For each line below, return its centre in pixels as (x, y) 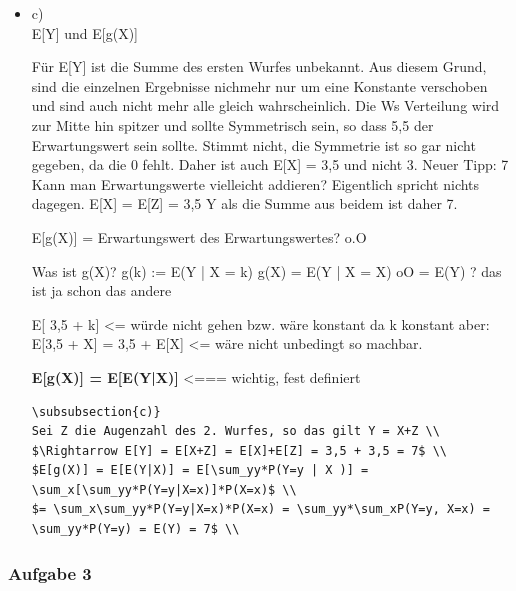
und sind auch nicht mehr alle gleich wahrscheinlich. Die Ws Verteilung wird (265, 105)
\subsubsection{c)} (96, 411)
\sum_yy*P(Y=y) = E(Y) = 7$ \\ (135, 529)
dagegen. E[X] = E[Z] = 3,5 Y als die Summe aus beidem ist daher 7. (244, 203)
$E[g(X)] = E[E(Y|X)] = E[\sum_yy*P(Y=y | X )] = (200, 470)
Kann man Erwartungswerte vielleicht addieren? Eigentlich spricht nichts (255, 183)
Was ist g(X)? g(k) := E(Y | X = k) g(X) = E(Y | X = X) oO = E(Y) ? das (266, 270)
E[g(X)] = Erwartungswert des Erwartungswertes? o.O (199, 236)
